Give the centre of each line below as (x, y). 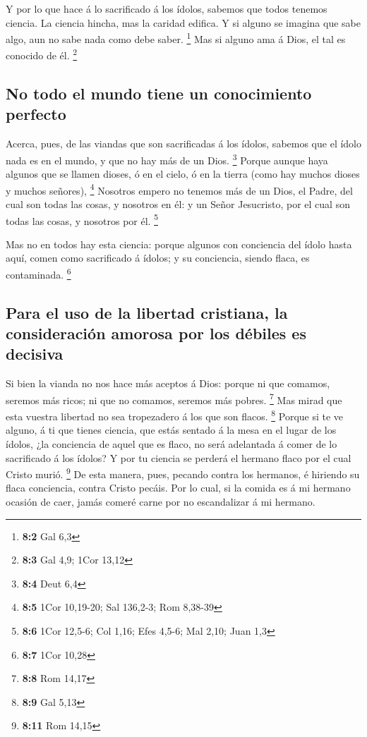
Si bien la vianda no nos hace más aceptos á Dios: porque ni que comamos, (168, 383)
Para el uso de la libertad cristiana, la (147, 312)
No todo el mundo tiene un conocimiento (159, 93)
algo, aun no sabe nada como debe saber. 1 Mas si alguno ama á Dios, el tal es (176, 38)
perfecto (36, 114)
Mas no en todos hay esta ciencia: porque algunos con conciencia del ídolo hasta (179, 244)
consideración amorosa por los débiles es (156, 333)
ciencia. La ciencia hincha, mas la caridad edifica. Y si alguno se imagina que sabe (183, 22)
